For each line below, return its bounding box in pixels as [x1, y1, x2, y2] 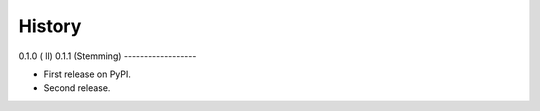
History [18, 15, 82, 37]
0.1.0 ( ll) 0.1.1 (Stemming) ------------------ [18, 50, 197, 62]
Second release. [43, 82, 111, 94]
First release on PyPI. [43, 68, 132, 80]
